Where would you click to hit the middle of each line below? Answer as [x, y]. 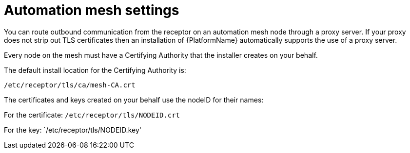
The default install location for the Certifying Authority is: [95, 70]
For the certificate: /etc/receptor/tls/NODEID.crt [92, 115]
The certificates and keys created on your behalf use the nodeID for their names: [134, 100]
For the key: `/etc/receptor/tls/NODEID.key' [73, 130]
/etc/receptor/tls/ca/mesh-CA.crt [70, 85]
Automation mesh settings [92, 10]
